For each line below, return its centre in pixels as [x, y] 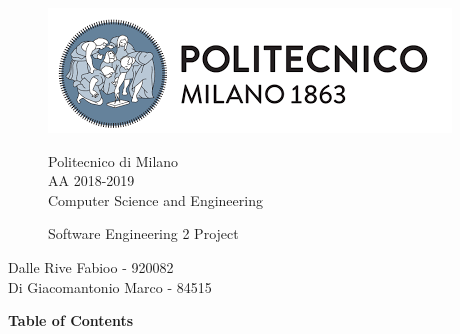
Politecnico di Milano [113, 160]
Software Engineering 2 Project [143, 233]
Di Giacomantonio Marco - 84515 [110, 286]
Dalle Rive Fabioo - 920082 [91, 266]
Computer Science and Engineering [155, 199]
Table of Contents [71, 320]
